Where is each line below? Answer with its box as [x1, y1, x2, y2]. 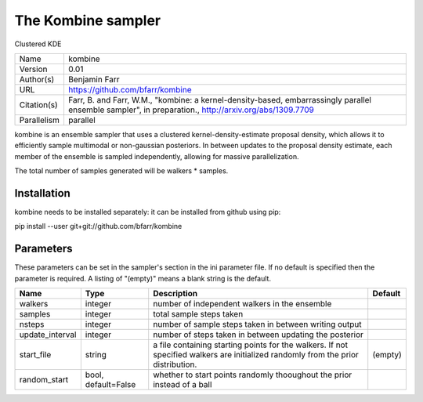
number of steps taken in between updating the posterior [153, 329, 364, 340]
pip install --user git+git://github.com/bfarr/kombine [14, 222, 183, 231]
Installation [14, 187, 70, 200]
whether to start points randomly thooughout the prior [153, 369, 352, 380]
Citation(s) [19, 99, 58, 110]
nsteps [19, 319, 45, 330]
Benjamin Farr [67, 74, 120, 85]
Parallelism [19, 114, 60, 125]
